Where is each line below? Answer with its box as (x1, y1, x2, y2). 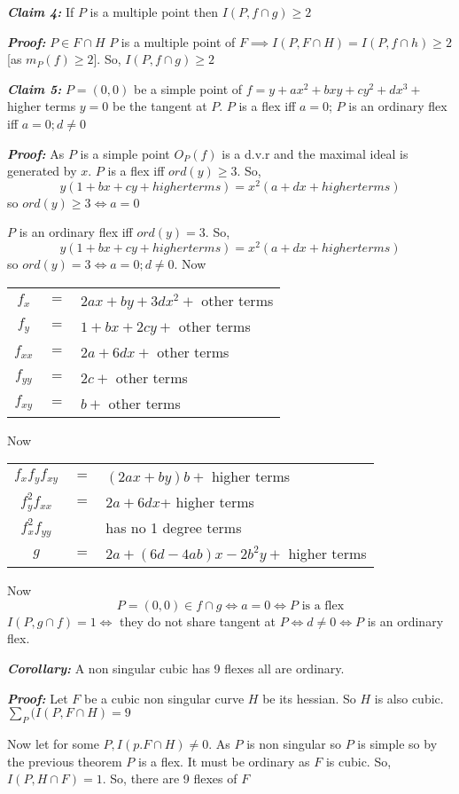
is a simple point (80, 144, 170, 162)
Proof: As (7, 144, 65, 162)
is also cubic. (374, 688, 444, 707)
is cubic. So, (325, 751, 392, 770)
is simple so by (357, 735, 438, 753)
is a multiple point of (121, 32, 236, 51)
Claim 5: (7, 79, 62, 98)
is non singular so (246, 735, 342, 753)
